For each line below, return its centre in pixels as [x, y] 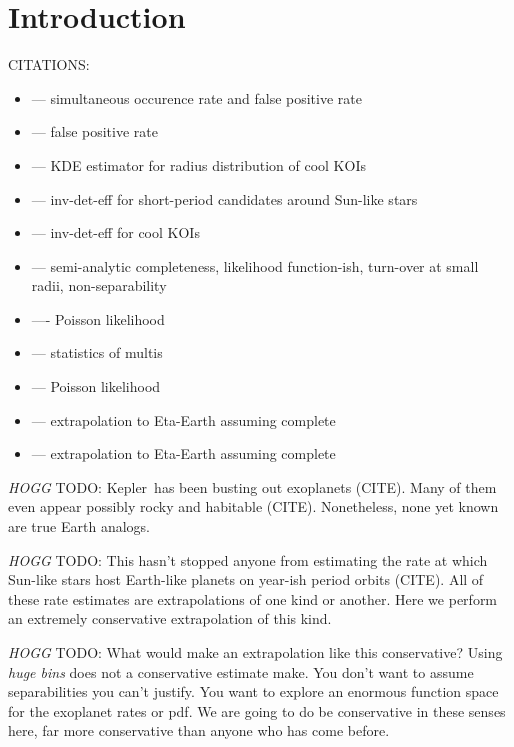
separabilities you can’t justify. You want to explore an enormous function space [253, 691]
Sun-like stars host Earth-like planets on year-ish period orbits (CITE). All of [246, 579]
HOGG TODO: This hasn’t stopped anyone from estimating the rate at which [248, 559]
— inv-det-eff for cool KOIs [115, 232]
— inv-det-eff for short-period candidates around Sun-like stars [224, 198]
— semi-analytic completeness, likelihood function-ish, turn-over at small [255, 265]
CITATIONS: [49, 64]
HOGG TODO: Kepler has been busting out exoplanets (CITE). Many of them [252, 486]
